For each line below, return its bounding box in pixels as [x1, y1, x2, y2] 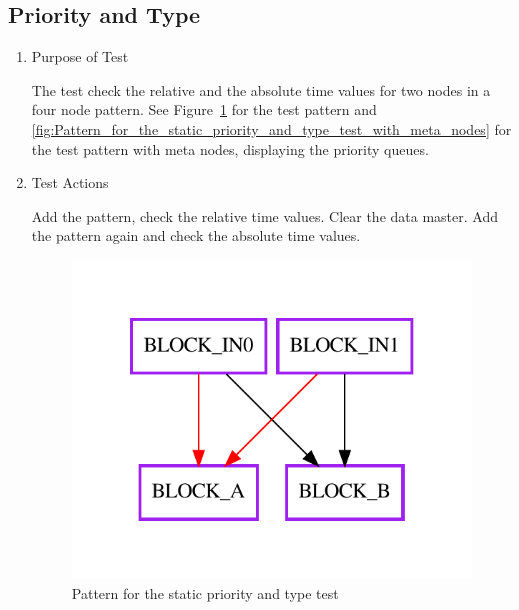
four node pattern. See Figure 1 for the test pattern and [31, 99, 377, 120]
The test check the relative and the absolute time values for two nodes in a [31, 79, 491, 100]
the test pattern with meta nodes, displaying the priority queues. [31, 138, 429, 159]
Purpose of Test [31, 46, 129, 67]
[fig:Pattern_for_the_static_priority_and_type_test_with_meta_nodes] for [31, 118, 512, 139]
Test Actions [31, 172, 109, 193]
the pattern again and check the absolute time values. [31, 225, 361, 246]
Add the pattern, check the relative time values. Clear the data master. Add [31, 205, 498, 226]
